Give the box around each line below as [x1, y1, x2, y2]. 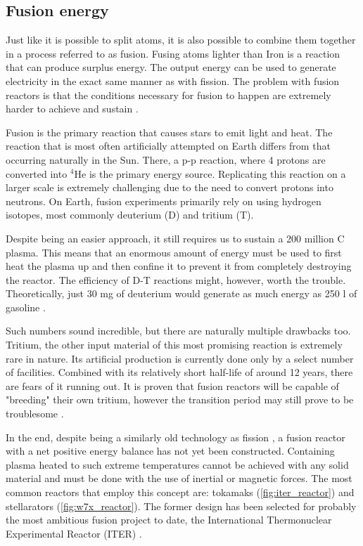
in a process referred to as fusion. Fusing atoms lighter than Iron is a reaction [6, 46, 340, 60]
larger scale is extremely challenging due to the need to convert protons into [6, 180, 333, 195]
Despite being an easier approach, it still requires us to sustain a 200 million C [6, 230, 345, 245]
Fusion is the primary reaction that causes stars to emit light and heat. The [6, 124, 333, 139]
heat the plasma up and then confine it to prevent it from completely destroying [6, 259, 352, 273]
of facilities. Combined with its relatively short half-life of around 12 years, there [6, 365, 353, 379]
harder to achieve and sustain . [6, 101, 139, 116]
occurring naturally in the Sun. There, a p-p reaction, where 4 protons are [6, 152, 326, 167]
